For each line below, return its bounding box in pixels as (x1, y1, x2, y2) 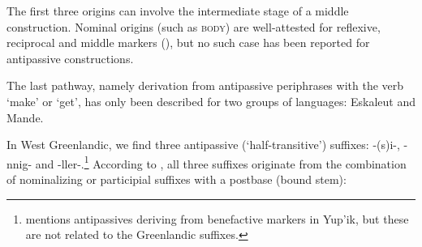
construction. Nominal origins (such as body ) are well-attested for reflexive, (6, 18, 381, 35)
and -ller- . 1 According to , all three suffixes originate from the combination (35, 152, 407, 172)
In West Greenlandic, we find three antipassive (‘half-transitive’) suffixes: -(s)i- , (6, 136, 400, 153)
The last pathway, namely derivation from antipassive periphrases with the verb (6, 77, 404, 94)
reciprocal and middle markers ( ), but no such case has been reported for (6, 34, 370, 51)
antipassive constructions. (6, 49, 134, 66)
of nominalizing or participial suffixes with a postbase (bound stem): (6, 171, 347, 187)
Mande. (6, 109, 44, 126)
